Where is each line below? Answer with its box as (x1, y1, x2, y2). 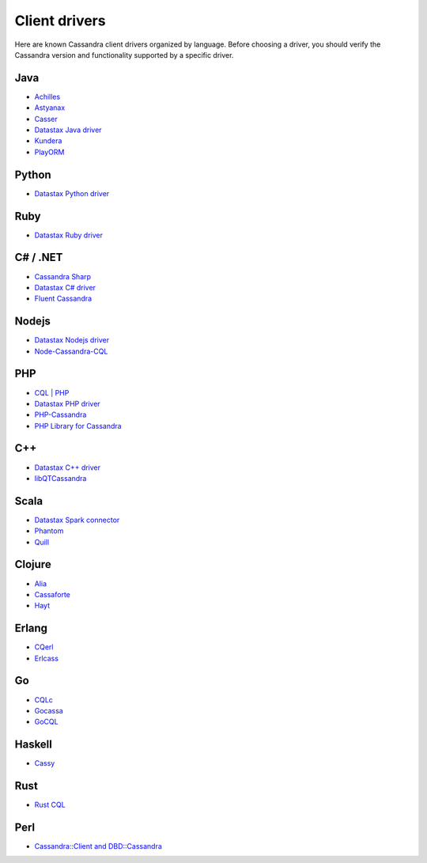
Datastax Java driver (34, 125, 102, 134)
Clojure (14, 558, 51, 571)
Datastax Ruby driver (34, 230, 103, 240)
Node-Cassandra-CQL (34, 346, 108, 356)
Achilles (34, 92, 61, 101)
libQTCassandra (34, 473, 87, 483)
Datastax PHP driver (34, 399, 100, 408)
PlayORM (34, 147, 65, 157)
